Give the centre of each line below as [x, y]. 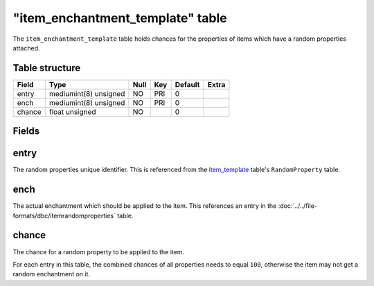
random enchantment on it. [51, 274]
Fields [26, 131]
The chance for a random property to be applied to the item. [99, 251]
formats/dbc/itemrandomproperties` [64, 216]
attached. [26, 48]
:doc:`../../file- [298, 206]
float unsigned [72, 112]
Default [187, 84]
